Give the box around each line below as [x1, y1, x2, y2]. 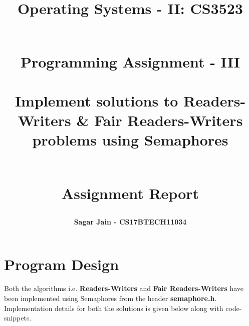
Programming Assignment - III [20, 51, 240, 71]
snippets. [4, 312, 32, 323]
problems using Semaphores [32, 129, 228, 150]
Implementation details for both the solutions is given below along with [4, 302, 223, 313]
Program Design [4, 254, 119, 274]
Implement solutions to [15, 90, 178, 110]
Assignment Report [61, 182, 199, 203]
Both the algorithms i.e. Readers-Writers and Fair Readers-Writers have [4, 283, 244, 293]
